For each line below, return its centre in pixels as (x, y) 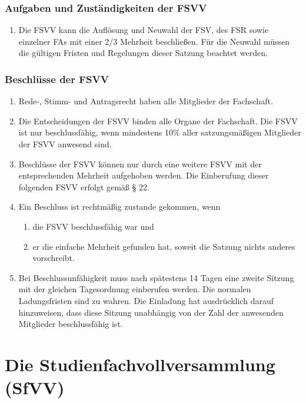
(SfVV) (35, 387)
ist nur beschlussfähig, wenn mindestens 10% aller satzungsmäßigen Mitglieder (160, 132)
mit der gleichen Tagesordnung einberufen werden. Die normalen (135, 289)
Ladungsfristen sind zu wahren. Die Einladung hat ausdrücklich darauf (146, 300)
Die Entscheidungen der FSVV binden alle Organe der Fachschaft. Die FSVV (158, 120)
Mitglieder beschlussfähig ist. (71, 324)
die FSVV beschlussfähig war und (93, 226)
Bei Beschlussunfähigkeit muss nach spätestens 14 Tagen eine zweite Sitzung (156, 277)
